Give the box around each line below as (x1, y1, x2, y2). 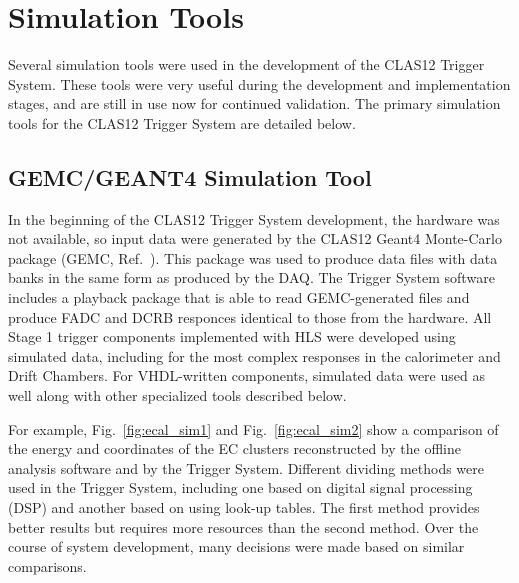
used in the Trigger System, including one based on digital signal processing (8, 477, 473, 498)
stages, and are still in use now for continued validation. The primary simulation (8, 93, 501, 114)
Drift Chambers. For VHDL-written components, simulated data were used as (8, 365, 485, 386)
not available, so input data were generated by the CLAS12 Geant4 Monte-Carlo (8, 228, 502, 249)
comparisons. (8, 555, 87, 576)
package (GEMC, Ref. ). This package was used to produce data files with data (8, 247, 498, 268)
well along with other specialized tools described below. (8, 385, 347, 406)
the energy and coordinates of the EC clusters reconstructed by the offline (8, 438, 461, 459)
